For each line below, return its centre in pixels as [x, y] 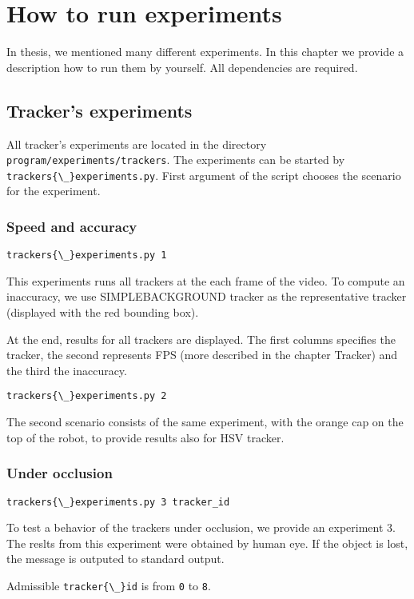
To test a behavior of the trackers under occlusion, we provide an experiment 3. [201, 527]
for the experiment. [54, 191]
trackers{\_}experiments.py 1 [87, 256]
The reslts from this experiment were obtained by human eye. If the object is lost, [207, 543]
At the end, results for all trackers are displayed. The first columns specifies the [201, 339]
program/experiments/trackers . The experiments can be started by [176, 160]
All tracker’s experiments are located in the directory [137, 144]
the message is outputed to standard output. [115, 559]
